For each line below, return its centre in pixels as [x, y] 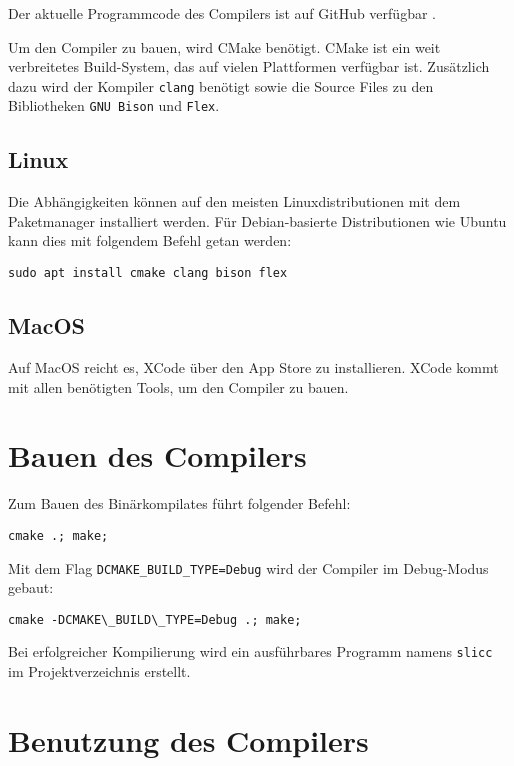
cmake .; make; [58, 535]
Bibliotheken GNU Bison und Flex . [114, 105]
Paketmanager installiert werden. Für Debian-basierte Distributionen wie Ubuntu [257, 220]
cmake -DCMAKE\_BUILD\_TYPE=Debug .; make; [155, 619]
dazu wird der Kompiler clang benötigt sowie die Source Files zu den [221, 85]
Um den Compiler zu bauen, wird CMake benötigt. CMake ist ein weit [224, 46]
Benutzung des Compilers [188, 739]
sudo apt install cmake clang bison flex [148, 273]
